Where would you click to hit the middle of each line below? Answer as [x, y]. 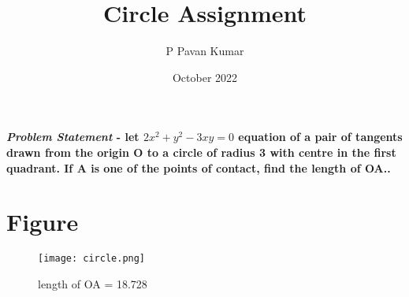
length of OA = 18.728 [93, 283]
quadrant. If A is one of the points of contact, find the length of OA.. [199, 167]
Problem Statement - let [73, 137]
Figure [43, 222]
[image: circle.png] [92, 259]
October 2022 [205, 77]
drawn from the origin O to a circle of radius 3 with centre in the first [201, 152]
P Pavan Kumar [205, 51]
